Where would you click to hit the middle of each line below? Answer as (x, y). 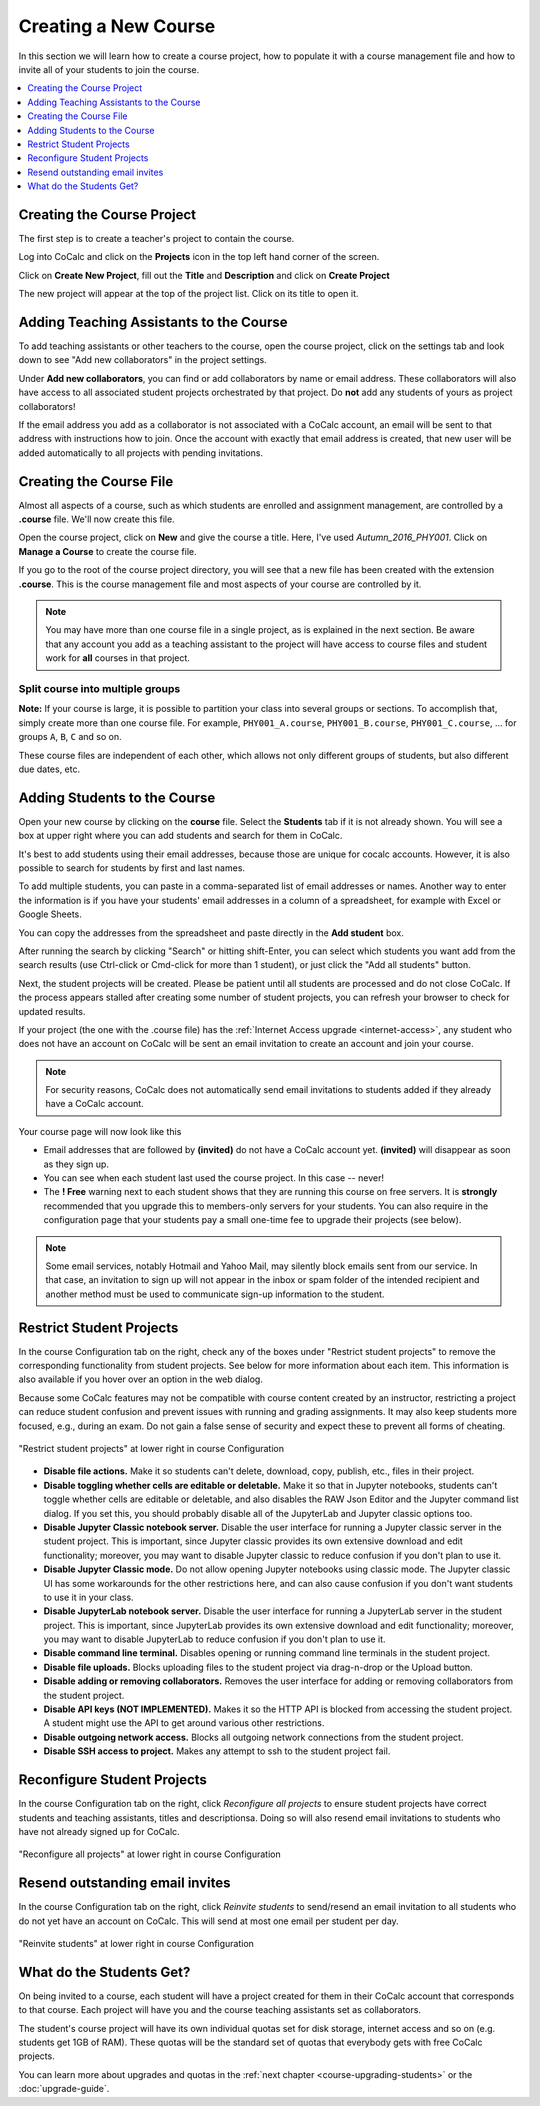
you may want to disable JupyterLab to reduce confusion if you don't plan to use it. (214, 1639)
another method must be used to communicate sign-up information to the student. (215, 1294)
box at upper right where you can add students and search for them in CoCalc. (180, 836)
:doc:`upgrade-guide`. (64, 2089)
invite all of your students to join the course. (109, 69)
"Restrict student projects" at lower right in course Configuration (151, 1448)
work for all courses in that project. (117, 658)
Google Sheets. (50, 914)
